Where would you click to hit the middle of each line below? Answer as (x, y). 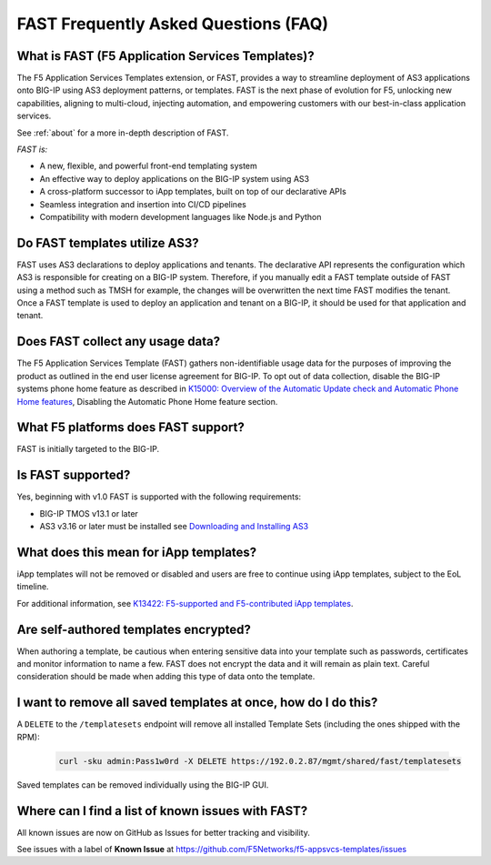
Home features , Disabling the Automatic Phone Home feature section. (147, 401)
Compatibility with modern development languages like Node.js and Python (180, 216)
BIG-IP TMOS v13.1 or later (89, 513)
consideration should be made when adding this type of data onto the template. (166, 677)
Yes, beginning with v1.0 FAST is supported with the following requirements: (159, 497)
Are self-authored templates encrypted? (134, 629)
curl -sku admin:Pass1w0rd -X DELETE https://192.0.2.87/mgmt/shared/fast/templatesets (260, 761)
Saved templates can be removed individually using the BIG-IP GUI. (143, 785)
